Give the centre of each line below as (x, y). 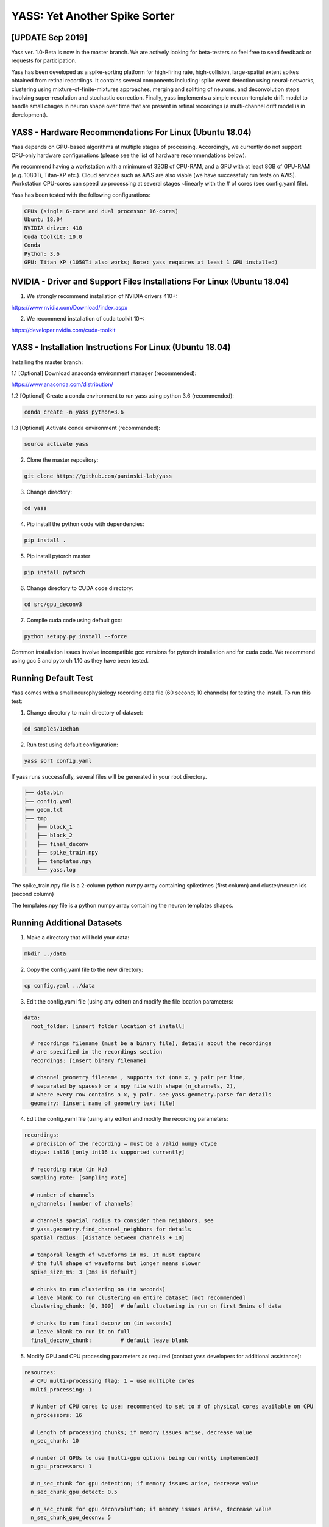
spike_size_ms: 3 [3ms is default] (84, 1272)
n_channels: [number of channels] (82, 1204)
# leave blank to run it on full (80, 1332)
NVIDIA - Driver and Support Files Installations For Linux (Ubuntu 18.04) (150, 282)
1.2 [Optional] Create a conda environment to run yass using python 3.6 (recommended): (123, 395)
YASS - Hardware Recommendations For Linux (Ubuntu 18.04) (132, 132)
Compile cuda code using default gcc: (74, 620)
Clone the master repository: (62, 460)
